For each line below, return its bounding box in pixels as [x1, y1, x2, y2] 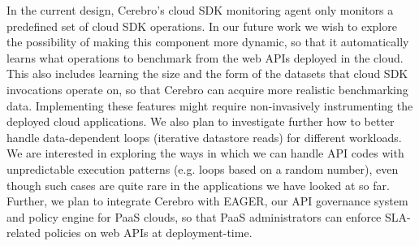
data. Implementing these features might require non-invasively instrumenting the [6, 97, 413, 114]
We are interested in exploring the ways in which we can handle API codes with [6, 145, 404, 162]
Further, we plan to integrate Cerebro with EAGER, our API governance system [6, 192, 408, 209]
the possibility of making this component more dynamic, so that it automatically [6, 33, 409, 50]
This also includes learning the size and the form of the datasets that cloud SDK [6, 65, 408, 82]
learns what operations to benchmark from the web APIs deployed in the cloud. [6, 49, 404, 66]
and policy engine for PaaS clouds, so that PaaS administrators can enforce [6, 208, 382, 225]
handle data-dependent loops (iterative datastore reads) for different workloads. [6, 128, 402, 145]
